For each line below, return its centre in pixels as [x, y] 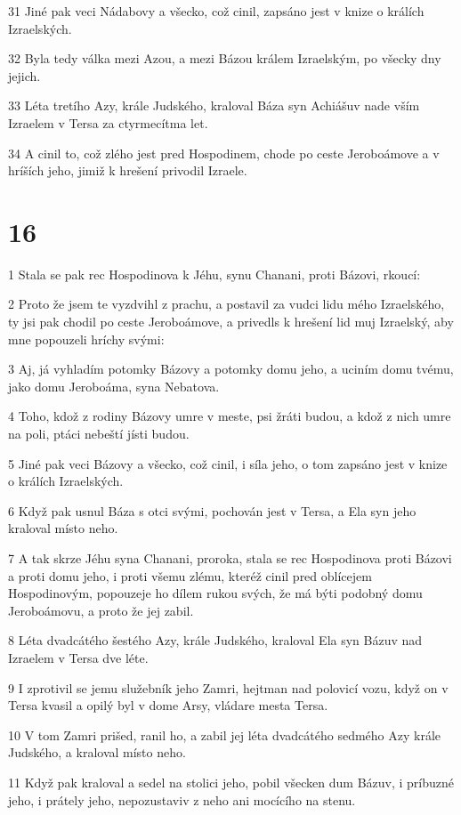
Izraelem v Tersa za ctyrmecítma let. [108, 122]
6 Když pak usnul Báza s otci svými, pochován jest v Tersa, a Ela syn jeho [212, 510]
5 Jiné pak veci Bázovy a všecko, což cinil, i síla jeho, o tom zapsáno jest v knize [228, 463]
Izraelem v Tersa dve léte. [78, 657]
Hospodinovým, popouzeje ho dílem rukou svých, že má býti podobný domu [215, 593]
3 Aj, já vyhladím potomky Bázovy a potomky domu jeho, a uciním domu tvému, [231, 369]
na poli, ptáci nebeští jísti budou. [99, 434]
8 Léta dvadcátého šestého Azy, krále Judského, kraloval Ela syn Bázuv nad [215, 640]
